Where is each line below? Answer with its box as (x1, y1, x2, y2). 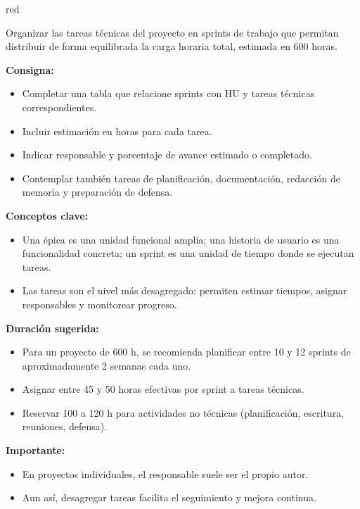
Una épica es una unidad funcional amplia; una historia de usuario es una (22, 232, 340, 246)
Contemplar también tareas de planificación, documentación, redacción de (22, 170, 340, 185)
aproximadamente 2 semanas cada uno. (22, 358, 191, 372)
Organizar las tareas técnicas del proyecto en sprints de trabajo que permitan (6, 25, 339, 39)
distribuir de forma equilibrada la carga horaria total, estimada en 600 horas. (6, 39, 337, 54)
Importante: (6, 443, 65, 458)
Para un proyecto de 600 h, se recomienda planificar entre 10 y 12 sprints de (22, 344, 351, 359)
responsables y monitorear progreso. (22, 296, 177, 311)
